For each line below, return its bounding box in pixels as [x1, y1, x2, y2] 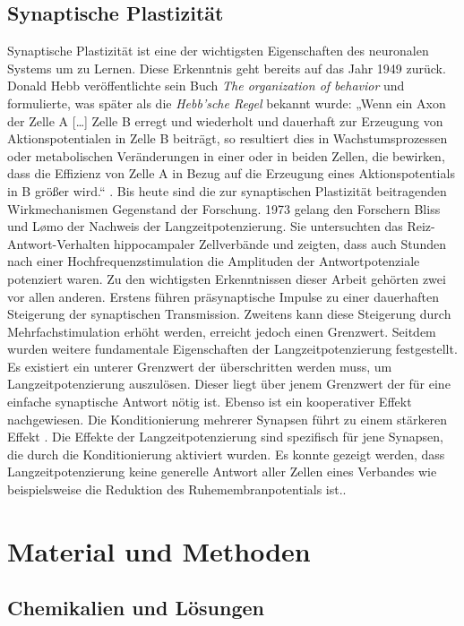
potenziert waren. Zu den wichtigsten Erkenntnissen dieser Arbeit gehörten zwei [7, 269, 446, 287]
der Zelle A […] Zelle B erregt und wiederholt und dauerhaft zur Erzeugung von [7, 111, 443, 130]
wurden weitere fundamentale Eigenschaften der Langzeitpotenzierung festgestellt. [7, 339, 458, 358]
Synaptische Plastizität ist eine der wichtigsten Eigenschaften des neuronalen [7, 41, 429, 60]
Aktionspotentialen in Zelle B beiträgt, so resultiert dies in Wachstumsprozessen [7, 129, 448, 148]
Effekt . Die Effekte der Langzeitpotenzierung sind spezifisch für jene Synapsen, [7, 427, 443, 446]
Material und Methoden [7, 532, 311, 569]
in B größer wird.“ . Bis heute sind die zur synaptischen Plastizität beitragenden [7, 181, 447, 200]
